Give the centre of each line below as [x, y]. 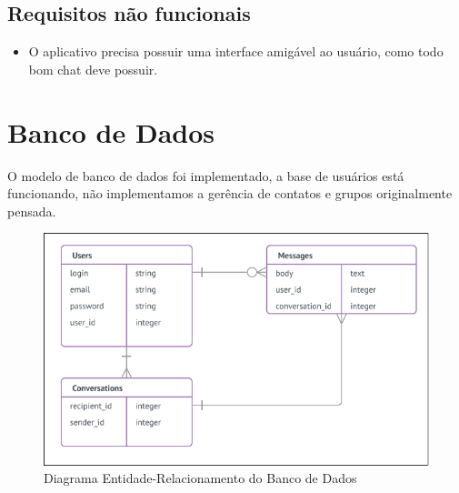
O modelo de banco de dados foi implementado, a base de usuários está [206, 175]
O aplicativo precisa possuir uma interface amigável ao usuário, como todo [236, 51]
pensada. [32, 211]
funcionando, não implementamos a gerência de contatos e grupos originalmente [230, 193]
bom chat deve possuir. [93, 69]
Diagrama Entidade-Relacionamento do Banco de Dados [200, 478]
